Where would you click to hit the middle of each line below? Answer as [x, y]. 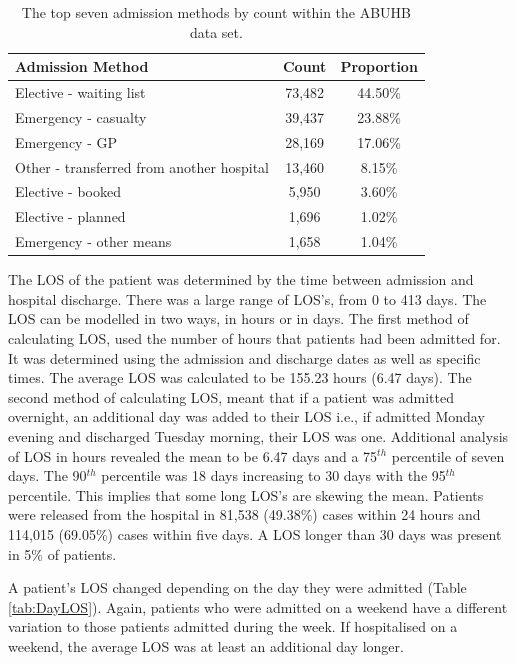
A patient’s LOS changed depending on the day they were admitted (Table [237, 587]
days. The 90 [47, 475]
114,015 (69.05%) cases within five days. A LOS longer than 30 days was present [255, 533]
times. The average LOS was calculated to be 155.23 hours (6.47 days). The [240, 377]
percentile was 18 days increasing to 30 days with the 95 [273, 475]
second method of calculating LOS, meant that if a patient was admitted [231, 396]
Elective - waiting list [80, 92]
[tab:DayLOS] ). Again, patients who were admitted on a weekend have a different [258, 606]
